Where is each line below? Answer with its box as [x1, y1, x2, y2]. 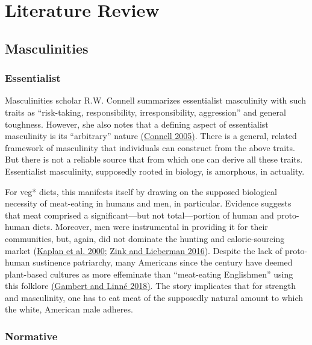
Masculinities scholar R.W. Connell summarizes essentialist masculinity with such [5, 94, 306, 107]
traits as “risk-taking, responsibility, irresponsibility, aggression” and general [5, 105, 286, 118]
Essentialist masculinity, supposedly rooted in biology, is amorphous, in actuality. [5, 164, 305, 177]
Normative [5, 328, 58, 343]
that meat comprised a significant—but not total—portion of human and [5, 208, 274, 221]
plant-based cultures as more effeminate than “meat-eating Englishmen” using [5, 267, 293, 280]
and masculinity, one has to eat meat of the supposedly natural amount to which [5, 291, 304, 303]
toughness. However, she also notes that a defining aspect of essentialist [5, 117, 269, 130]
